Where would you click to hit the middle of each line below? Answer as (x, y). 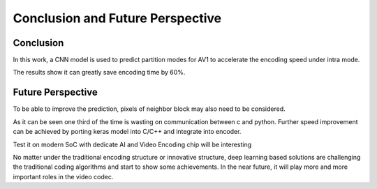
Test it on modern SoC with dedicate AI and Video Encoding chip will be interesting (132, 144)
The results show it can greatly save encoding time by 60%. (99, 73)
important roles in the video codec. (63, 176)
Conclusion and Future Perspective (117, 18)
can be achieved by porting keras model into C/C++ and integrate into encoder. (127, 132)
